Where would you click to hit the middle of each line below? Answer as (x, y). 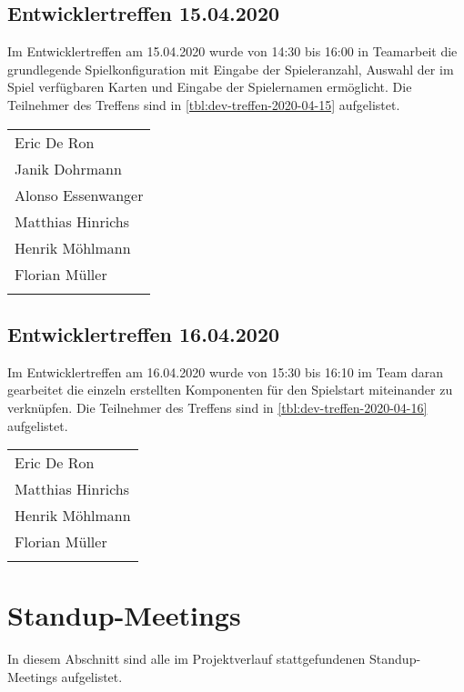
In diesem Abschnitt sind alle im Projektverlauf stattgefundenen (187, 659)
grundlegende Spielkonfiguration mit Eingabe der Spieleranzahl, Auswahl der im (231, 69)
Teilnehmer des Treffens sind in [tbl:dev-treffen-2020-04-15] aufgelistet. (204, 104)
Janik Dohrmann (68, 168)
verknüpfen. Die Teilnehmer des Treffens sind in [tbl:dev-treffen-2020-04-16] (217, 407)
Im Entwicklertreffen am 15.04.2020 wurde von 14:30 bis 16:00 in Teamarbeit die (232, 51)
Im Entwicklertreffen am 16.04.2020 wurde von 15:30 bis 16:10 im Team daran (226, 371)
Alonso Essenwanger (79, 195)
